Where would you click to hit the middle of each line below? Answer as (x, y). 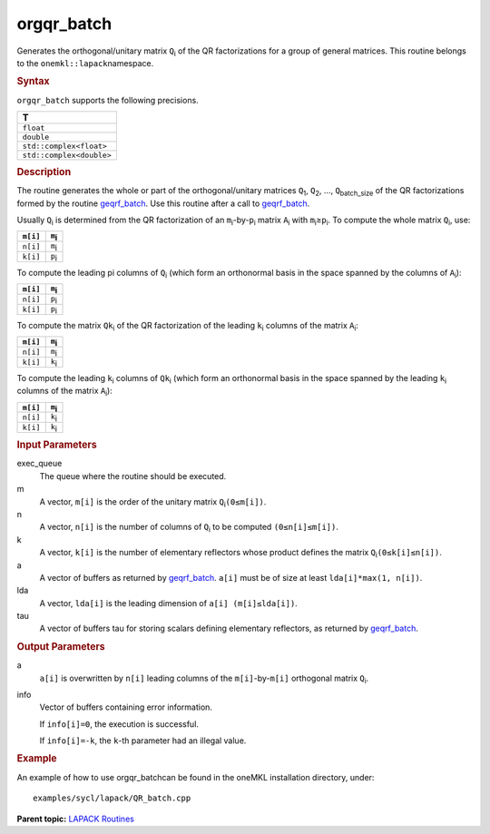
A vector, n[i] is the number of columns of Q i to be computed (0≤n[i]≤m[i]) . (189, 528)
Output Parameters (61, 646)
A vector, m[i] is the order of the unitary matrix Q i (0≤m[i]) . (153, 502)
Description (44, 172)
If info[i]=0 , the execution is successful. (119, 724)
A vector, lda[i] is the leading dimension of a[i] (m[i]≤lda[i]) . (169, 603)
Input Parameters (57, 445)
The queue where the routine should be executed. (133, 476)
